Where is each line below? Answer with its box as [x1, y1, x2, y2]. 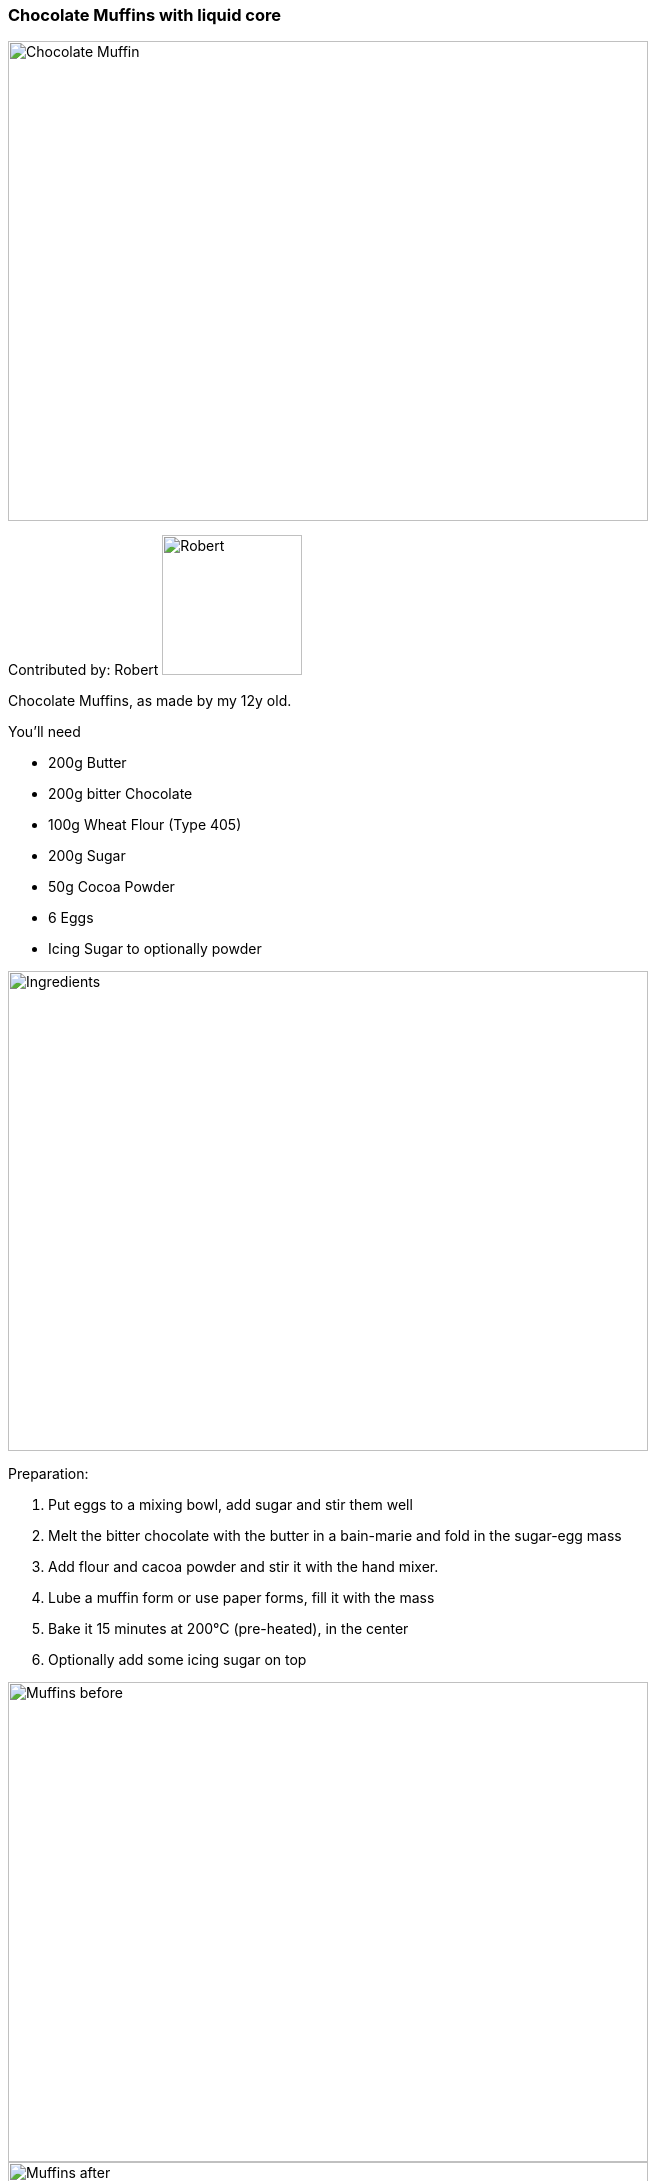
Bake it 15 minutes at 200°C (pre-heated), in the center [48, 1620, 409, 1638]
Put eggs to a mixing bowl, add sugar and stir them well [48, 1496, 413, 1514]
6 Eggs [48, 909, 94, 927]
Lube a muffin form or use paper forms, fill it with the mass [48, 1589, 435, 1607]
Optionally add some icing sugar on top [48, 1651, 307, 1669]
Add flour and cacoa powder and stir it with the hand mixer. [48, 1558, 439, 1576]
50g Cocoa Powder [48, 878, 175, 896]
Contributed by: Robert [8, 661, 159, 679]
